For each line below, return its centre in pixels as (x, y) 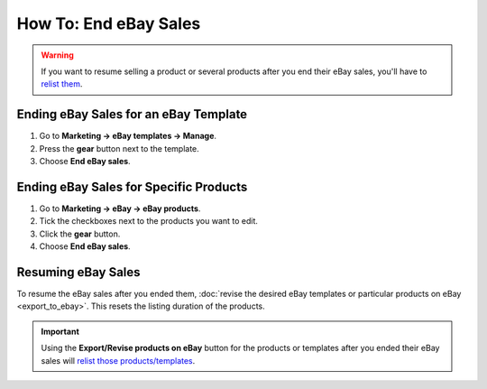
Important (60, 331)
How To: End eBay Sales (109, 23)
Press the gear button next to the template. (119, 148)
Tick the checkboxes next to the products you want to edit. (149, 221)
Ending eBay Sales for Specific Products (132, 186)
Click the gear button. (80, 234)
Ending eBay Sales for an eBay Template (132, 114)
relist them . (62, 84)
